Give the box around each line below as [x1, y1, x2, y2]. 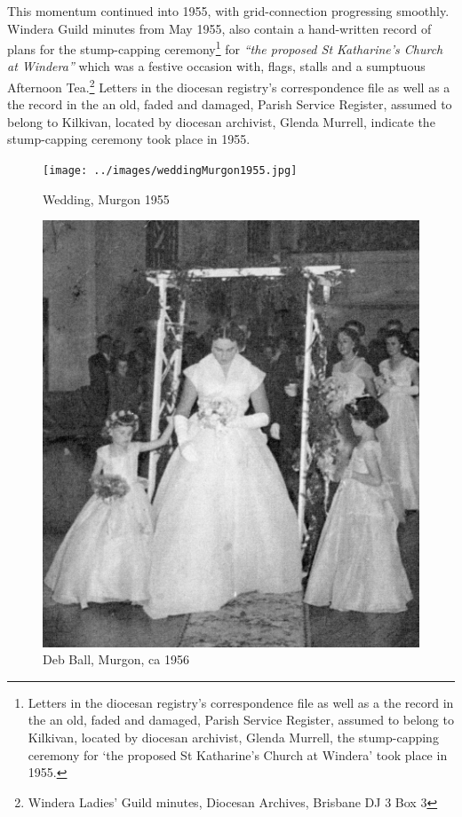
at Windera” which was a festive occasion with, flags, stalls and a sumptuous [7, 57, 426, 75]
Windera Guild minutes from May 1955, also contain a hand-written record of [7, 19, 432, 37]
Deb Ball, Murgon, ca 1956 [43, 650, 189, 669]
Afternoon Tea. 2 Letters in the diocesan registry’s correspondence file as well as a [7, 75, 450, 96]
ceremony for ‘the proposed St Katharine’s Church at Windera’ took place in [28, 745, 448, 764]
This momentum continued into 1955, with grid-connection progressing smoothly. [7, 2, 450, 20]
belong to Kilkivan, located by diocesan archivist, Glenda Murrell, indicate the [7, 112, 435, 131]
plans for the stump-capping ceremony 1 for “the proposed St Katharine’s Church [7, 37, 443, 58]
